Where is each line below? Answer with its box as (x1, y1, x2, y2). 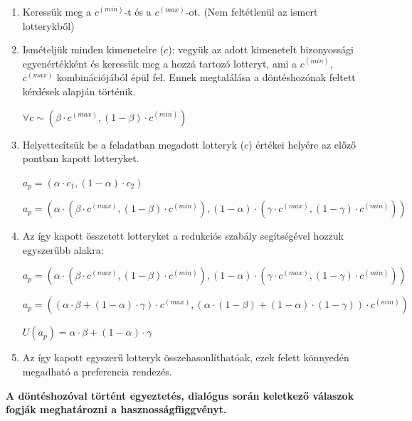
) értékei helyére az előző (248, 137, 356, 151)
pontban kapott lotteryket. (22, 151, 139, 166)
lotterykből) (22, 18, 75, 33)
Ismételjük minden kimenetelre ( (22, 42, 164, 57)
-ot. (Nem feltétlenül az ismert (185, 4, 318, 18)
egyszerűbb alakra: (22, 242, 104, 257)
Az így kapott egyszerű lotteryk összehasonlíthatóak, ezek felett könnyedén (22, 350, 349, 365)
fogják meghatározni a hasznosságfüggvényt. (6, 402, 227, 417)
